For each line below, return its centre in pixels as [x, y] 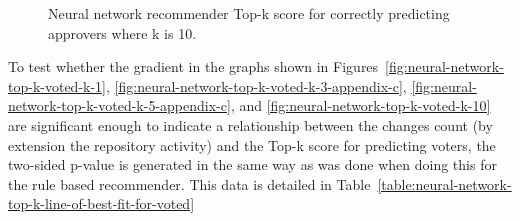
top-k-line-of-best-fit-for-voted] [101, 203]
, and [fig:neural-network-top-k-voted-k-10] [360, 105]
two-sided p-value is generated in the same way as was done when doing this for [252, 164]
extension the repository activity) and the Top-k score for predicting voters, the [252, 144]
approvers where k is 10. [122, 32]
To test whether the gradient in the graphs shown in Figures [193, 66]
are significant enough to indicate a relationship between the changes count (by [250, 124]
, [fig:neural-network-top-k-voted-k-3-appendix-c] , [256, 85]
